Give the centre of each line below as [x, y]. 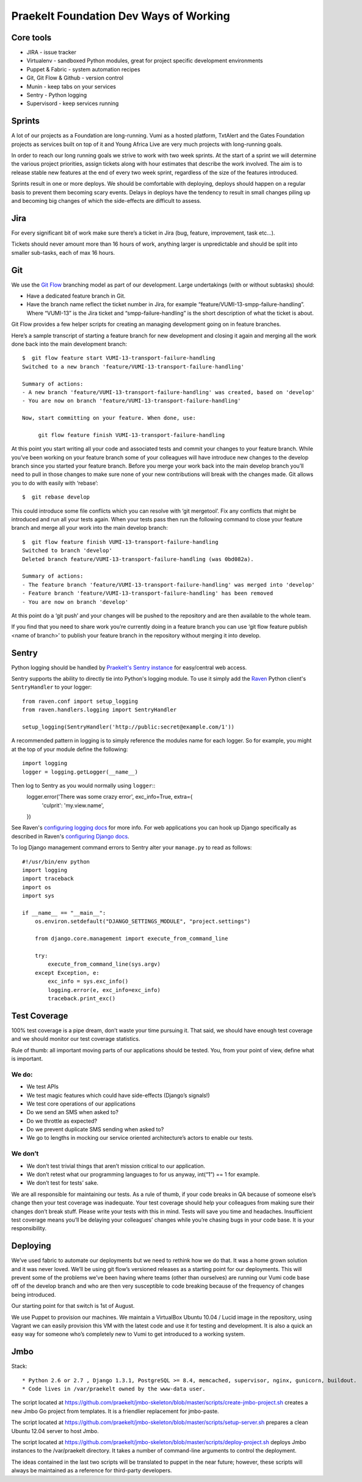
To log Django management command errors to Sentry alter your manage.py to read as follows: [132, 848]
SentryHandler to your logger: [52, 687]
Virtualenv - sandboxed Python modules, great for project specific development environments [145, 61]
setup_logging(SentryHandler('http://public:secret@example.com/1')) [129, 727]
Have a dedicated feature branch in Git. [76, 296]
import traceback [48, 879]
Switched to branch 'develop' [67, 551]
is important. [27, 1058]
